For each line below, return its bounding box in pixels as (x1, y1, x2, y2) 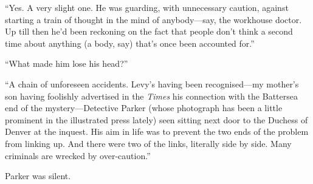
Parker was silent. (5, 169, 71, 182)
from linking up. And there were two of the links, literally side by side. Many (5, 137, 292, 149)
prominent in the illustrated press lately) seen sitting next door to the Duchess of (5, 113, 308, 126)
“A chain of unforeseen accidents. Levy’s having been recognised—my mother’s (5, 77, 299, 90)
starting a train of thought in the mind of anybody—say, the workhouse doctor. (5, 13, 302, 26)
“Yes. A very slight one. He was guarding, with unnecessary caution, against (5, 1, 289, 13)
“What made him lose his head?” (5, 57, 128, 70)
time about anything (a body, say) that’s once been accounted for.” (5, 36, 255, 49)
